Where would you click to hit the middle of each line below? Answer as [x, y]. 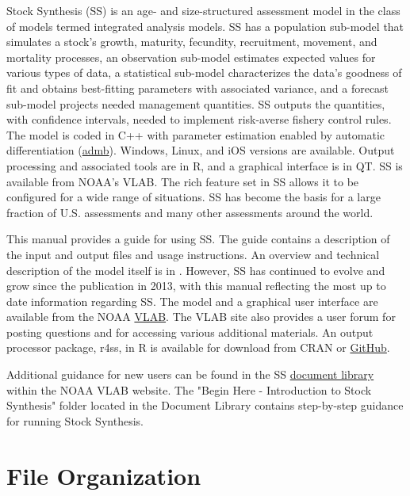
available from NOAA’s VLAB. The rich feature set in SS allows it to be [183, 181]
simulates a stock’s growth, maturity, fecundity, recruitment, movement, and [192, 42]
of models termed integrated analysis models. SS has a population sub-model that [205, 26]
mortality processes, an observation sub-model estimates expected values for [191, 57]
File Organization [104, 475]
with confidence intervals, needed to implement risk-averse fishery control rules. [199, 119]
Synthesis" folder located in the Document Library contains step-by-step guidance [205, 405]
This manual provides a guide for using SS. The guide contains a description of [198, 239]
